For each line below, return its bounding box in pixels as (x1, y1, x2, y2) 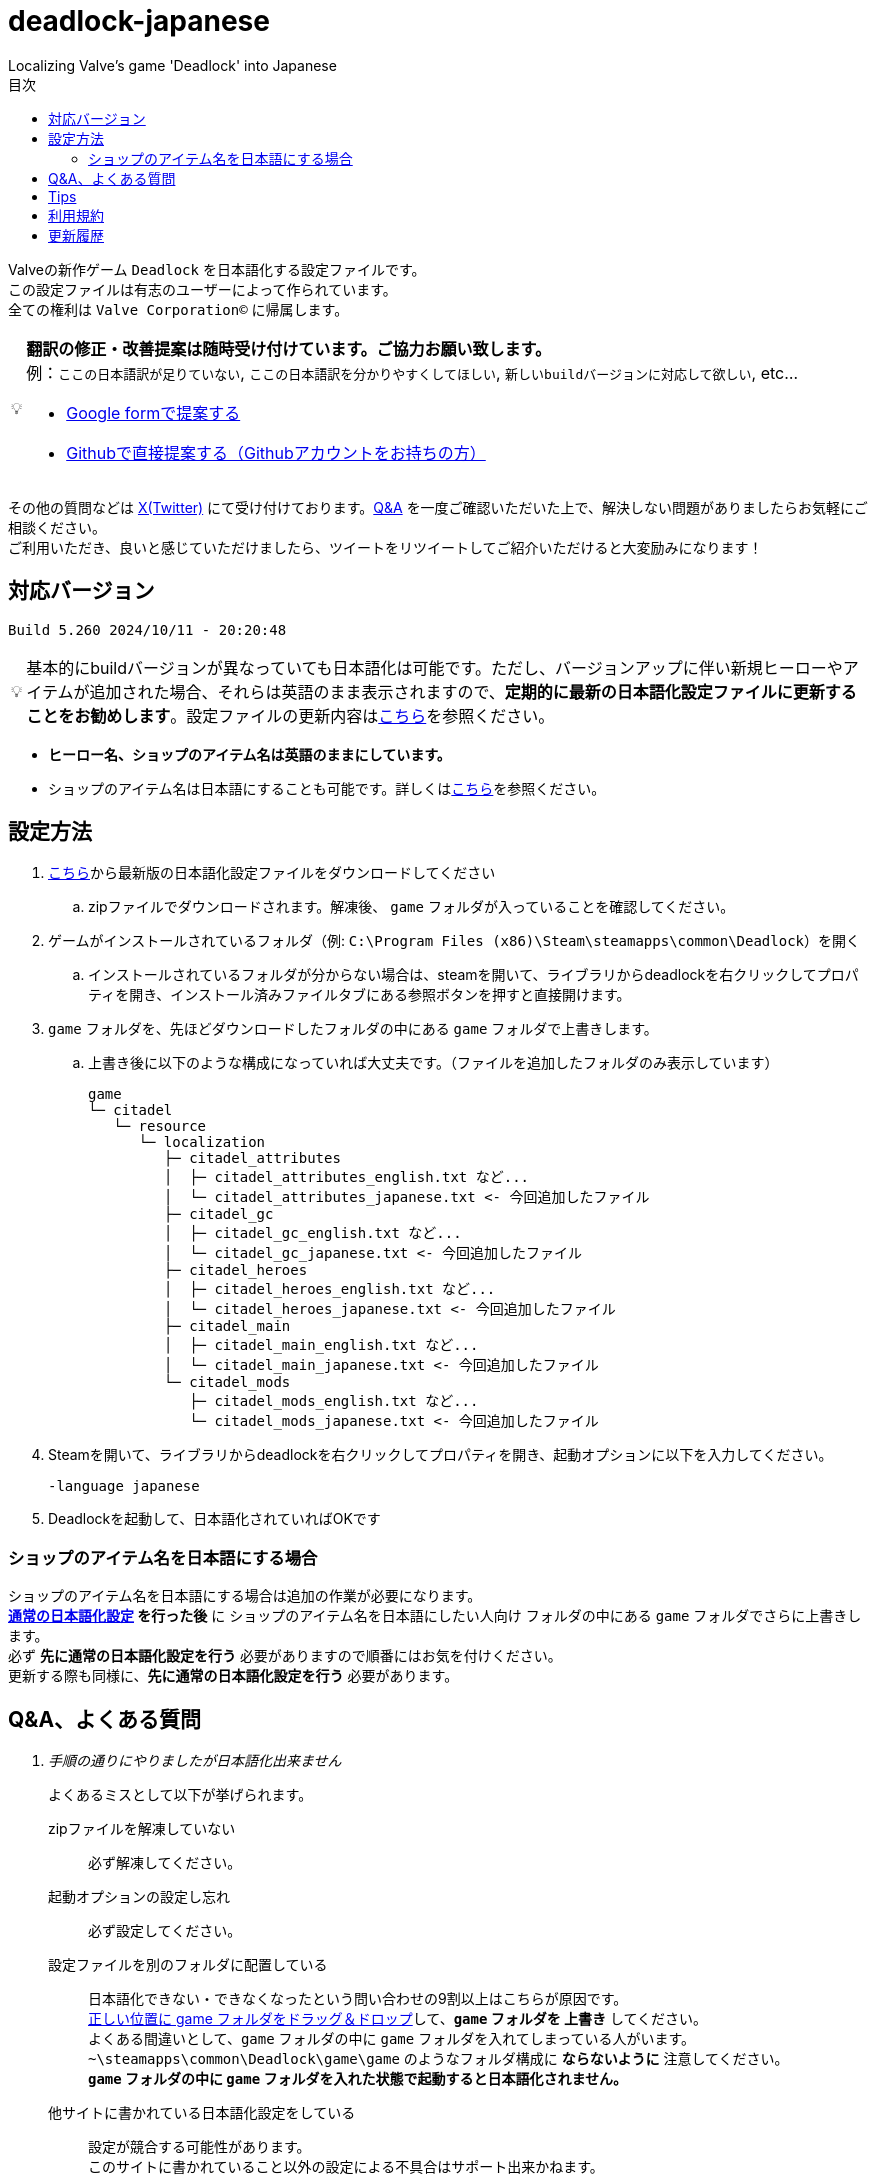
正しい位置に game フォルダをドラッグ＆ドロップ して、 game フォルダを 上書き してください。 (88, 2010, 708, 2028)
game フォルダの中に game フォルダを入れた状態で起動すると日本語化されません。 (88, 2070, 627, 2088)
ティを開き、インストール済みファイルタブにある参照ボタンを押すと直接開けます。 (88, 986, 631, 1004)
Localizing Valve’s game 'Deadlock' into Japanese (8, 56, 337, 74)
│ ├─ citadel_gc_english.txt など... (163, 1225, 462, 1242)
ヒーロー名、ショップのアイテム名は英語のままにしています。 (48, 745, 451, 763)
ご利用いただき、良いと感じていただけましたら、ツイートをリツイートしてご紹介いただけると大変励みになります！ (8, 538, 763, 556)
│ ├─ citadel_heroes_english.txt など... (163, 1281, 496, 1298)
